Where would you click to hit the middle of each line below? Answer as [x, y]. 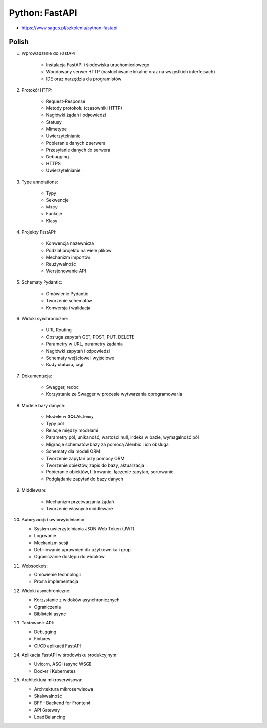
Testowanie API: [38, 623]
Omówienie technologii [57, 575]
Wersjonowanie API [66, 271]
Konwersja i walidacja [68, 308]
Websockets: [35, 566]
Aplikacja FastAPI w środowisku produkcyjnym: [70, 655]
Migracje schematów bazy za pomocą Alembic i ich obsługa [108, 444]
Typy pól [55, 423]
